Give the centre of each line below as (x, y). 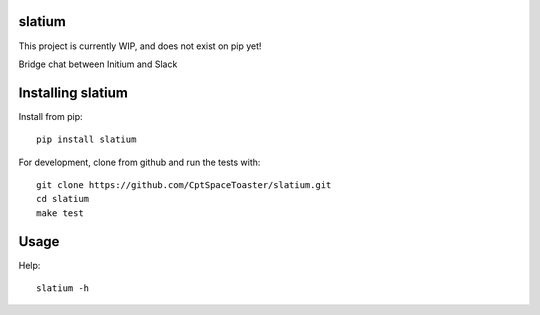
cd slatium (63, 199)
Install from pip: (51, 116)
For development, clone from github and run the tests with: (139, 162)
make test (60, 213)
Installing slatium (73, 92)
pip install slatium (86, 139)
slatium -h (63, 288)
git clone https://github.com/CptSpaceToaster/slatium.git (184, 184)
